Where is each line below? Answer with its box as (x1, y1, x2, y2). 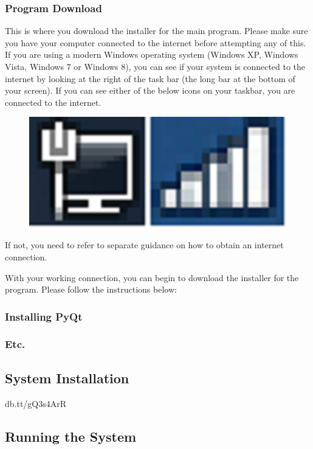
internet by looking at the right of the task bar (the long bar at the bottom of (5, 72, 295, 85)
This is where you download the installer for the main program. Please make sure (5, 24, 308, 37)
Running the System (5, 426, 137, 445)
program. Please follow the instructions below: (5, 283, 177, 296)
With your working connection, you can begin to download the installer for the (5, 271, 299, 284)
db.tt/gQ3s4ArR (5, 397, 67, 409)
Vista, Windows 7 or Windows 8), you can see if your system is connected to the (5, 60, 306, 72)
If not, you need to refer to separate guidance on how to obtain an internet (5, 238, 284, 251)
